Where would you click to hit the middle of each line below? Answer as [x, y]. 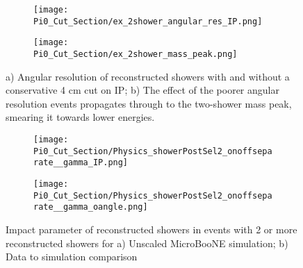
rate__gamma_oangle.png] [91, 207]
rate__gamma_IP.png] [81, 163]
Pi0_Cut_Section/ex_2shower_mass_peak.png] [136, 54]
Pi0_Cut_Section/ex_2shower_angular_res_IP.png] [148, 21]
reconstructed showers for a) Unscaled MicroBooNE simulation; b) [147, 243]
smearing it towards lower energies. [80, 117]
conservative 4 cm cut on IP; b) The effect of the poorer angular [142, 90]
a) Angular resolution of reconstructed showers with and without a [148, 76]
